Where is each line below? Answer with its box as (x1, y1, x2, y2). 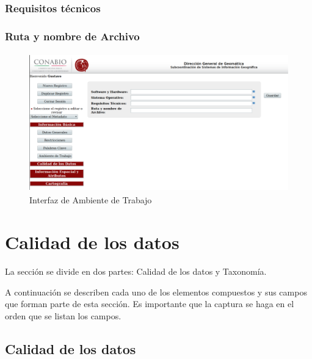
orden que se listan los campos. (5, 309, 122, 322)
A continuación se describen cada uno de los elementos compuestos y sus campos (5, 285, 307, 298)
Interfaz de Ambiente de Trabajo (29, 194, 152, 206)
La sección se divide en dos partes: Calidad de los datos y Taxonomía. (5, 265, 267, 278)
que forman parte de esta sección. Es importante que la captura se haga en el (5, 297, 294, 310)
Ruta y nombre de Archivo (5, 28, 140, 43)
